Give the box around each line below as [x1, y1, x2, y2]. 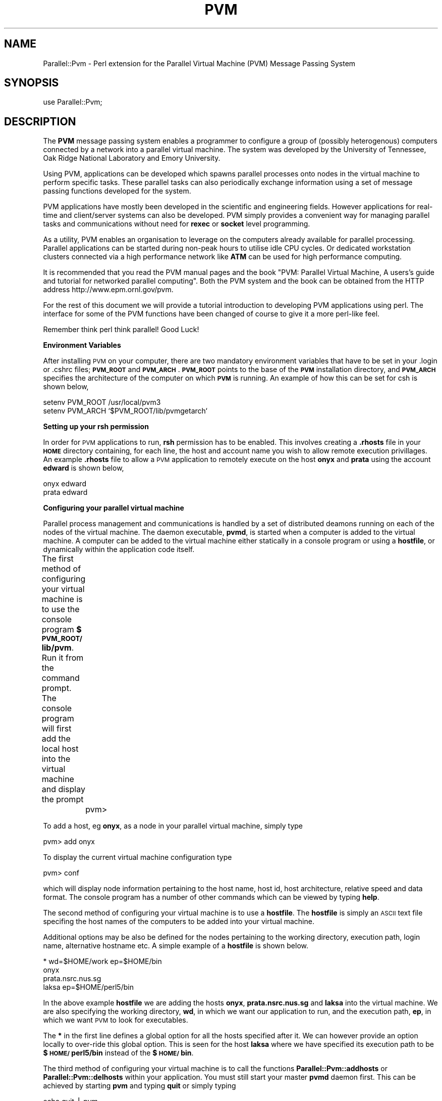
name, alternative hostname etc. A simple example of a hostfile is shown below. [43, 941, 308, 950]
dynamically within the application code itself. [43, 545, 195, 554]
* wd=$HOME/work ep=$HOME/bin [43, 957, 162, 966]
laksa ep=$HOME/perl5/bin [43, 983, 134, 992]
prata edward [43, 488, 88, 497]
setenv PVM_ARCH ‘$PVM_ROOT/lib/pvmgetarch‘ [43, 406, 207, 416]
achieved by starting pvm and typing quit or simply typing [43, 1081, 236, 1090]
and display [41, 784, 85, 795]
